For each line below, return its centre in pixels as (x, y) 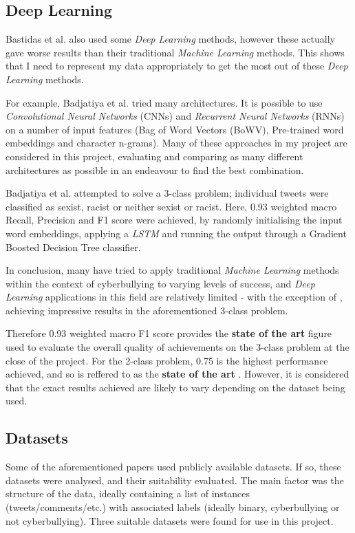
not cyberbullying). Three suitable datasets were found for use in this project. (170, 520)
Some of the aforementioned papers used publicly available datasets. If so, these (173, 467)
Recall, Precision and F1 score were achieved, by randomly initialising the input (174, 220)
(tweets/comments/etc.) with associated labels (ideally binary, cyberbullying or (173, 507)
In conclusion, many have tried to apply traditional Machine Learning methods (172, 270)
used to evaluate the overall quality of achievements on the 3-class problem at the (177, 347)
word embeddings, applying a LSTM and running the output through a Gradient (176, 233)
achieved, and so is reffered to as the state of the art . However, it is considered (177, 374)
